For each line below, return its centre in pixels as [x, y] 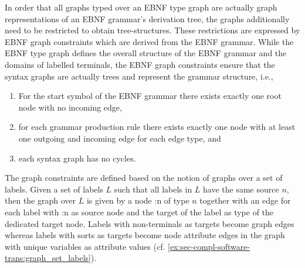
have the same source [241, 189]
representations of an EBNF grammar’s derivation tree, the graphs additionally [147, 18]
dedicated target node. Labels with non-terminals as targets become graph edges [150, 223]
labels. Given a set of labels [54, 189]
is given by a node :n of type [138, 200]
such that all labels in [153, 189]
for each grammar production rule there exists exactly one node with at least [157, 127]
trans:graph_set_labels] [48, 258]
